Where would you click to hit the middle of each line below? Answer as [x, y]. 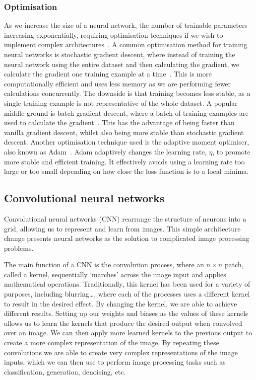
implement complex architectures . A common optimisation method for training [126, 44]
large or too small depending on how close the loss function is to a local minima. [127, 171]
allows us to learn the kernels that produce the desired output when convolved [123, 323]
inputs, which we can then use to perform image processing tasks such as [115, 362]
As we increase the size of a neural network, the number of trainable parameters [126, 25]
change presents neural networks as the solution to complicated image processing [127, 238]
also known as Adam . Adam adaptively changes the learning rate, [105, 151]
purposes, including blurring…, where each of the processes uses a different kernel [127, 294]
